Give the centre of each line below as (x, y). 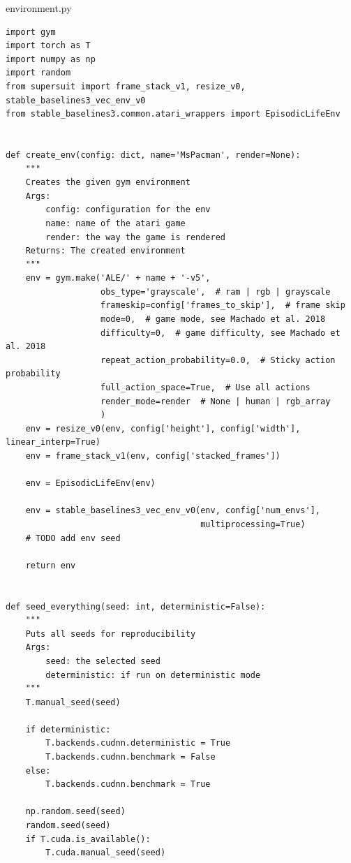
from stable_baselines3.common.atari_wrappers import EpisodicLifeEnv (173, 114)
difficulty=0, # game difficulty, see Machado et (221, 333)
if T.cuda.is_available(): (88, 839)
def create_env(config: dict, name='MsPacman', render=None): (153, 155)
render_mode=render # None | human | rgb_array (216, 401)
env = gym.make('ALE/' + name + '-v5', (118, 278)
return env (51, 565)
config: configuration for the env (128, 210)
